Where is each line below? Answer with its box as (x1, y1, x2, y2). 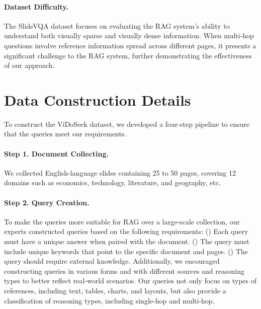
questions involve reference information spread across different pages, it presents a (4, 40, 256, 50)
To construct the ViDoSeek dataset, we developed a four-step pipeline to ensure (4, 118, 250, 129)
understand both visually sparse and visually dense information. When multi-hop (4, 30, 254, 41)
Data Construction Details (4, 89, 191, 110)
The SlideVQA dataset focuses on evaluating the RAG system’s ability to (4, 20, 230, 31)
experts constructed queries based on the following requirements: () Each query (4, 226, 248, 237)
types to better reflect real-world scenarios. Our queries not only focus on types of (4, 275, 256, 286)
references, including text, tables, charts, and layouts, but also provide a (4, 285, 226, 296)
